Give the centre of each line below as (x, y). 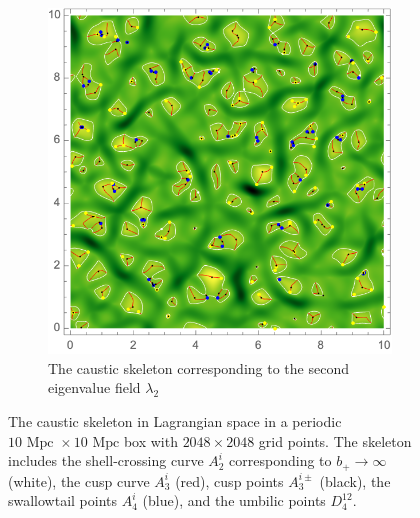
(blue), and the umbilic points (234, 500)
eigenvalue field (94, 387)
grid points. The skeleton (335, 440)
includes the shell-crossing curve (106, 460)
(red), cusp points (229, 480)
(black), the (355, 480)
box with (150, 440)
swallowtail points (63, 500)
